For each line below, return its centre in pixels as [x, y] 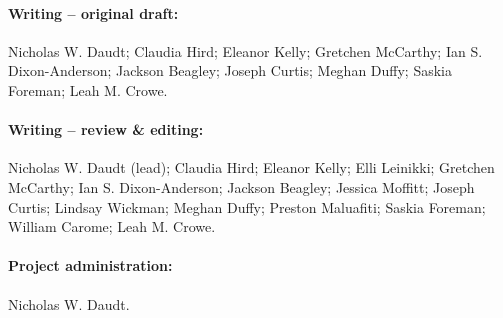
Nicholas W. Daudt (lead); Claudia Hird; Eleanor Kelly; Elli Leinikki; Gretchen [251, 167]
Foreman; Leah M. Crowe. [88, 89]
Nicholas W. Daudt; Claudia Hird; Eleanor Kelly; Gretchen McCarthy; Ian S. [245, 50]
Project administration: [90, 265]
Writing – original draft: [93, 12]
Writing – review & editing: [106, 129]
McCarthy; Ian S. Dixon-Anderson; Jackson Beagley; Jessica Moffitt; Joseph [241, 186]
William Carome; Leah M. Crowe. [112, 226]
